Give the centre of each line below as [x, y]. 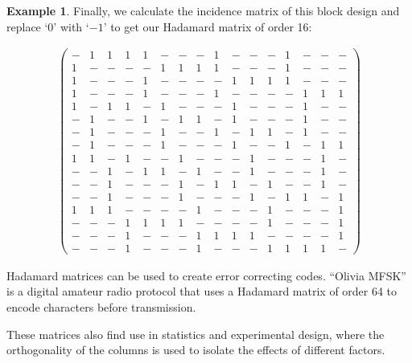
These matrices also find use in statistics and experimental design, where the [196, 334]
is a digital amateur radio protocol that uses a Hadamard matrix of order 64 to [202, 291]
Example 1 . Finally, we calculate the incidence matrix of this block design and [203, 10]
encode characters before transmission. [101, 306]
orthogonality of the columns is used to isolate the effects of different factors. [196, 350]
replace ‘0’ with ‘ [48, 26]
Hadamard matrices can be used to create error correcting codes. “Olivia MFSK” [206, 275]
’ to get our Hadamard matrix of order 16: [208, 26]
